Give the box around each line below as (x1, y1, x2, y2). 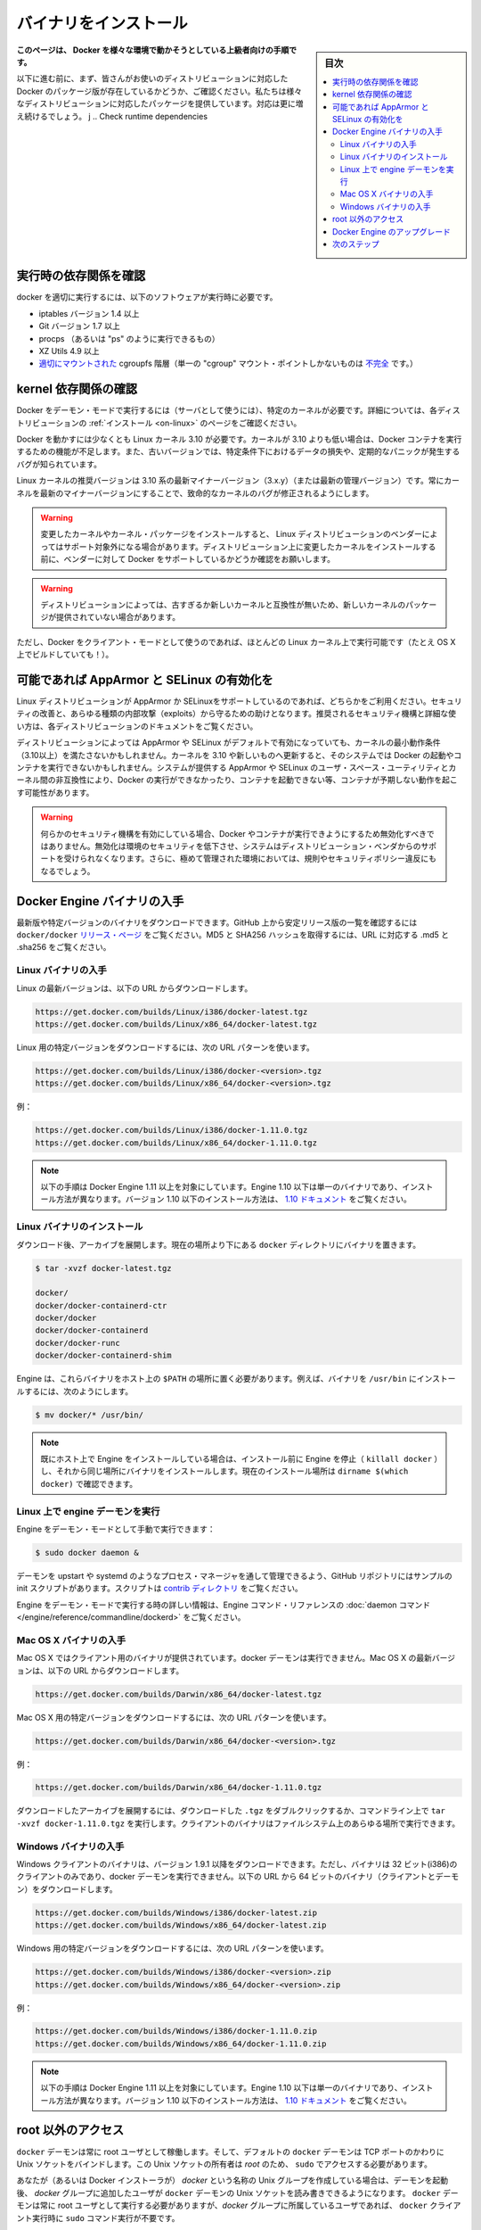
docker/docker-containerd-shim (35, 1350, 173, 1360)
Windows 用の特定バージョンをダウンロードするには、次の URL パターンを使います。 (16, 1943, 329, 1953)
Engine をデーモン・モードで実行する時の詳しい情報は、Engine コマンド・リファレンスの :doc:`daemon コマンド (16, 1599, 431, 1610)
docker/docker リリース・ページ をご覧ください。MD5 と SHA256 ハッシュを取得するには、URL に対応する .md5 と (16, 929, 450, 940)
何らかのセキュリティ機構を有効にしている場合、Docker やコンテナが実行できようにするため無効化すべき (40, 828, 428, 838)
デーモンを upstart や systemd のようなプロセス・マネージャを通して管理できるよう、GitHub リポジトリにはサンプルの (16, 1570, 453, 1581)
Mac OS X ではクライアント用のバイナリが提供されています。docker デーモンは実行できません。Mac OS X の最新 (16, 1653, 432, 1664)
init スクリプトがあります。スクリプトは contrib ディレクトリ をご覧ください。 (16, 1583, 303, 1594)
